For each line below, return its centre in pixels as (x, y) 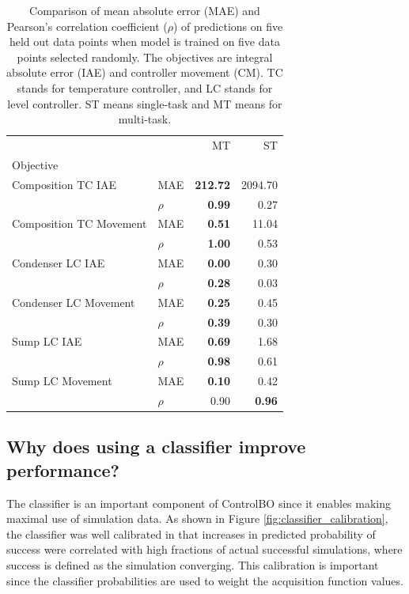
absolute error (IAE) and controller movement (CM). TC (145, 72)
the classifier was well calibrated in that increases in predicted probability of (191, 533)
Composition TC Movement (80, 223)
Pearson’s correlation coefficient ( (87, 26)
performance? (63, 469)
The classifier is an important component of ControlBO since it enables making (199, 503)
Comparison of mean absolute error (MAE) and (145, 10)
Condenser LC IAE (59, 263)
